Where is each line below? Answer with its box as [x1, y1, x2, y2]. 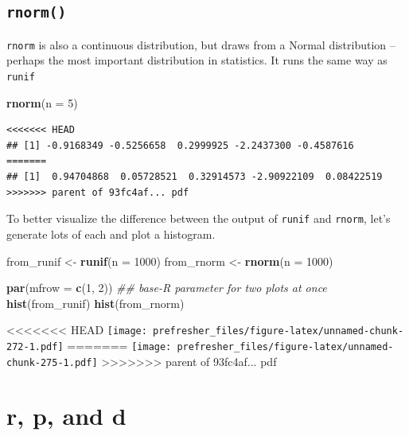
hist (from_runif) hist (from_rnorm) [6, 294, 185, 311]
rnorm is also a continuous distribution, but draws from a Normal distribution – [6, 36, 395, 53]
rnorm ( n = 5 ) [6, 94, 78, 111]
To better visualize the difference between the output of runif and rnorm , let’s [6, 210, 391, 227]
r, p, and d [6, 399, 127, 432]
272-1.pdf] [6, 341, 64, 352]
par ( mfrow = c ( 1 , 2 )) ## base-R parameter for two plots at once [6, 279, 327, 296]
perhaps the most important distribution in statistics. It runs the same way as [6, 52, 388, 68]
